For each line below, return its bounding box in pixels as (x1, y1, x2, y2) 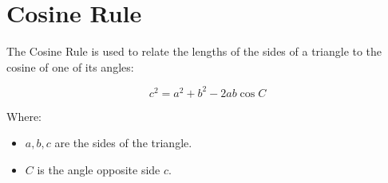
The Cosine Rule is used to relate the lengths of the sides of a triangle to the (6, 43, 382, 60)
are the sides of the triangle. (54, 134, 192, 151)
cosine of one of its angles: (6, 58, 134, 75)
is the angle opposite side (37, 162, 160, 177)
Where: (6, 107, 42, 124)
